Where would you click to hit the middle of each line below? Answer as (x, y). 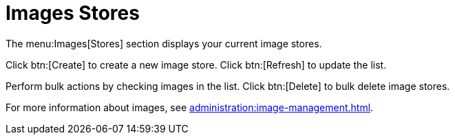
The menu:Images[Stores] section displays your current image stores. (164, 43)
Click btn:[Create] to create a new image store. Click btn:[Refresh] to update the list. (196, 65)
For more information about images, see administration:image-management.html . (190, 107)
